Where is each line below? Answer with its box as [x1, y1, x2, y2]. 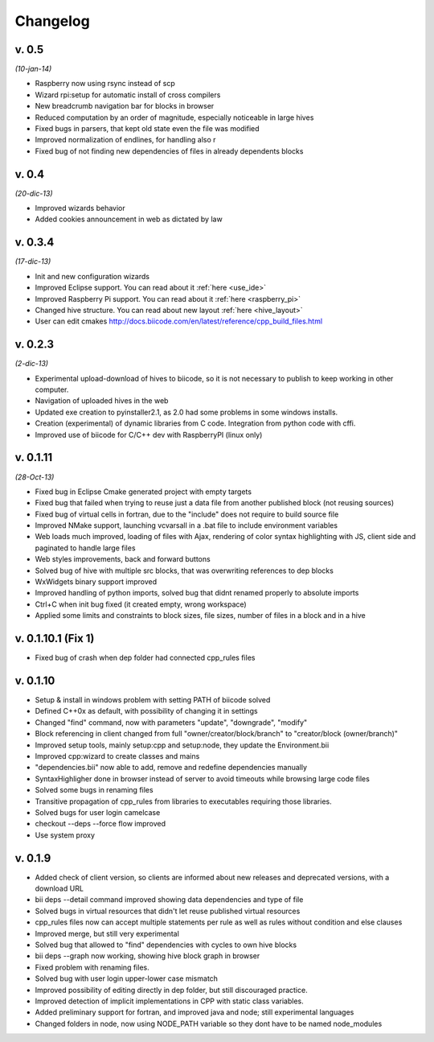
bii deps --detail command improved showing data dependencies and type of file [35, 895, 304, 904]
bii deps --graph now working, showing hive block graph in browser [35, 951, 260, 961]
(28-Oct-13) [14, 472, 55, 482]
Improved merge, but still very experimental [35, 929, 180, 938]
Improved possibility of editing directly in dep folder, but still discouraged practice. [35, 985, 309, 995]
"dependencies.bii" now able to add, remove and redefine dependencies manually [35, 763, 308, 772]
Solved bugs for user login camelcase [35, 807, 161, 817]
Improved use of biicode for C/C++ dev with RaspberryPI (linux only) [35, 430, 263, 439]
